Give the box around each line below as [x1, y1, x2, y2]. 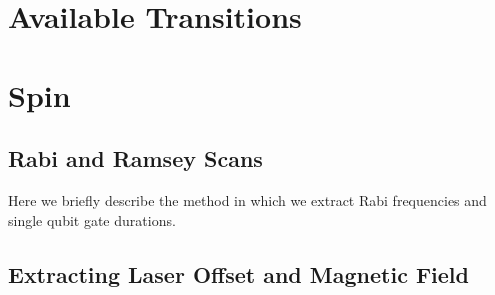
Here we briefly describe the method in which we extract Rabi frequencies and [8, 189, 487, 210]
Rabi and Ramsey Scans [8, 143, 263, 174]
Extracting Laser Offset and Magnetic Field [8, 258, 469, 289]
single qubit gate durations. [8, 209, 176, 230]
